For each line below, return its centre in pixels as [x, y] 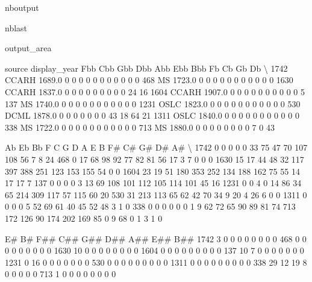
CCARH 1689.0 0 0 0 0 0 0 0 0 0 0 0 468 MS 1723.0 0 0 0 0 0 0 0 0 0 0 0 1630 [149, 80]
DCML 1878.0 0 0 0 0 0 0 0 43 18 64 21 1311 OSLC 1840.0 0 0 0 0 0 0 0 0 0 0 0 [152, 115]
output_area [28, 48]
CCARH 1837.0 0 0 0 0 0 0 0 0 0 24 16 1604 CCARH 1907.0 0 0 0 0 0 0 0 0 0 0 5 [155, 91]
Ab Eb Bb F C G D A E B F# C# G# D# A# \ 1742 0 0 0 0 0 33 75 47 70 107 [156, 147]
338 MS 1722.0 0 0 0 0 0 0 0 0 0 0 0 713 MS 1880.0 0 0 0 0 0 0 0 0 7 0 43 [140, 127]
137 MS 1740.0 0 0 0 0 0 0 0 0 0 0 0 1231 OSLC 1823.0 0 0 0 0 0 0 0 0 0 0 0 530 [153, 103]
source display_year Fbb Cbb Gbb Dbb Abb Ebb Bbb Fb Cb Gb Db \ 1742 [146, 68]
